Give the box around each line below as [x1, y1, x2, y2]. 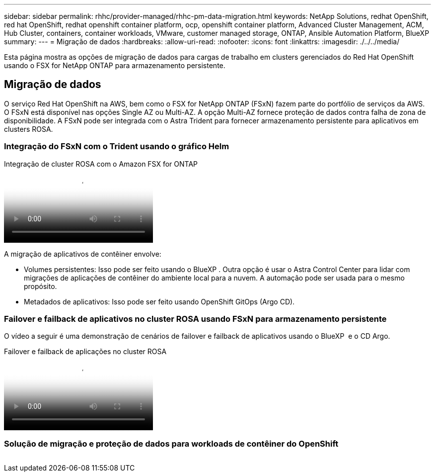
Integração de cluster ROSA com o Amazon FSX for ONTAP [4, 159, 198, 168]
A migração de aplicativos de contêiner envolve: [4, 249, 161, 258]
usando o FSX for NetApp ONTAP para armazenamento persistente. [4, 61, 225, 70]
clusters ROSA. [4, 124, 53, 133]
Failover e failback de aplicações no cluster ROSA [4, 347, 167, 356]
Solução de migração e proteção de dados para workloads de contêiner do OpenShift [4, 438, 339, 449]
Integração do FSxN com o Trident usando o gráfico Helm [4, 141, 229, 152]
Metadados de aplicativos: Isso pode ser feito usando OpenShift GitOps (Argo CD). [24, 297, 295, 306]
